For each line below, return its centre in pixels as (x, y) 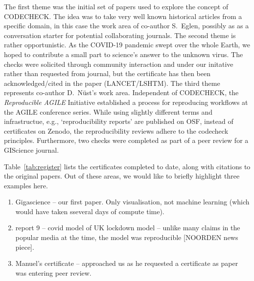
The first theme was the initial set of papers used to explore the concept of (116, 6)
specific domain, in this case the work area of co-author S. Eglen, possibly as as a (127, 26)
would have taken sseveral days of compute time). (90, 211)
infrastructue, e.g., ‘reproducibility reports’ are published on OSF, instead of (119, 121)
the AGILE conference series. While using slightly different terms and (108, 111)
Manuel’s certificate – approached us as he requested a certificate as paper (127, 263)
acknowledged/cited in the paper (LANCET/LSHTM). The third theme (112, 83)
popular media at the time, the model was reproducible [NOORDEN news (127, 237)
